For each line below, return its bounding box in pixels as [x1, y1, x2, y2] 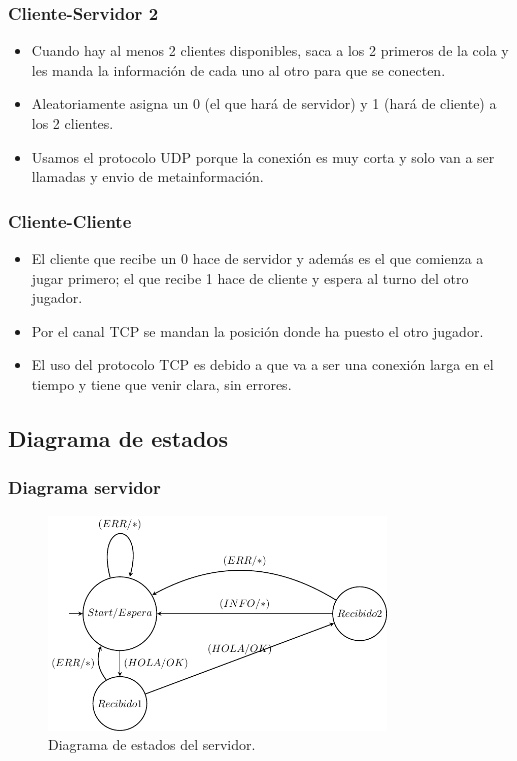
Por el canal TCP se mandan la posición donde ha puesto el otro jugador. [31, 320, 484, 341]
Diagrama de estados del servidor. [48, 734, 256, 755]
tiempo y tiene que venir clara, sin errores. [31, 373, 292, 394]
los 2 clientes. [31, 113, 114, 133]
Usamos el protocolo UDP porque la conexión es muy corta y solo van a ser [31, 146, 495, 167]
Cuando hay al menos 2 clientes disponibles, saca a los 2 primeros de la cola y [31, 40, 509, 61]
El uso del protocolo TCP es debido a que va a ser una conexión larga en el [31, 354, 494, 375]
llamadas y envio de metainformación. [31, 166, 264, 187]
